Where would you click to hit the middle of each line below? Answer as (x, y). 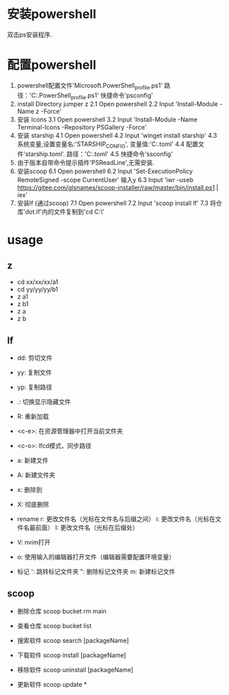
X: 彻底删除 (33, 505)
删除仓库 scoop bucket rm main (62, 611)
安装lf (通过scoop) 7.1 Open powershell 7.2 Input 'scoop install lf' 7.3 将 (117, 203)
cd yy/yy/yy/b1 (37, 290)
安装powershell (52, 14)
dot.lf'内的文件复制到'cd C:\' (65, 212)
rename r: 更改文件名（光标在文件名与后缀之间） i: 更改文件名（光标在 (116, 519)
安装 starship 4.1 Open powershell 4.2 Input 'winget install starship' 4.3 (117, 136)
